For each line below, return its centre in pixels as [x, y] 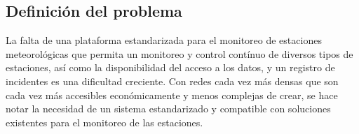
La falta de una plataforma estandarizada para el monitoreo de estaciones [164, 40]
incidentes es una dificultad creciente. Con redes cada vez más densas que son [172, 81]
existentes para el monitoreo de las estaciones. [104, 122]
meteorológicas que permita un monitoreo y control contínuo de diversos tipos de [179, 53]
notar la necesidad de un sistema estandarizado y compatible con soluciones [168, 109]
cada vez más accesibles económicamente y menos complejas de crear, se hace [172, 95]
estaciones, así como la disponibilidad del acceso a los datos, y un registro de [170, 67]
